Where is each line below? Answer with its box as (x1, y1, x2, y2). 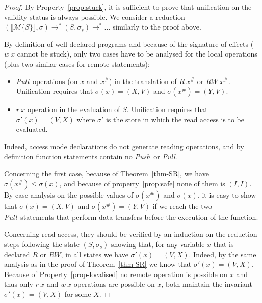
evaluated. (16, 124, 48, 134)
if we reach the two (152, 200, 212, 211)
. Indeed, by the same (189, 249, 256, 259)
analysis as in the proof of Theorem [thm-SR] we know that (4, 259, 192, 269)
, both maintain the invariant (161, 279, 252, 289)
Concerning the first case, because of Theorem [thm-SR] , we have (4, 168, 209, 179)
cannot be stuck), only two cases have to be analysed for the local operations (17, 48, 257, 59)
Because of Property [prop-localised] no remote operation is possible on (4, 268, 228, 279)
